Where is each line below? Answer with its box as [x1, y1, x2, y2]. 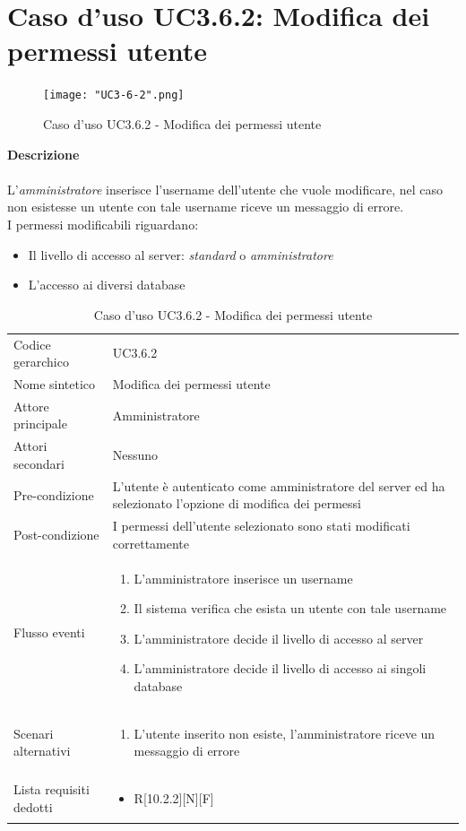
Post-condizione [13, 524, 99, 543]
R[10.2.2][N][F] [134, 789, 214, 808]
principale [13, 414, 67, 433]
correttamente [112, 533, 190, 552]
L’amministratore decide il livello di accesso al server [134, 628, 424, 647]
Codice [13, 334, 51, 353]
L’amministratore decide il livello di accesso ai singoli [134, 659, 427, 678]
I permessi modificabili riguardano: [7, 214, 199, 233]
